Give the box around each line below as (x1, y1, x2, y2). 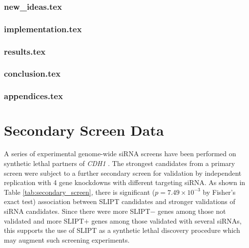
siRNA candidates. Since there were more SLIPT (4, 206, 150, 216)
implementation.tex (4, 22, 82, 35)
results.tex (4, 45, 46, 57)
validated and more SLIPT (4, 215, 84, 226)
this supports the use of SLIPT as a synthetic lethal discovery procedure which (4, 225, 240, 235)
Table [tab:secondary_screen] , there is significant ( (4, 186, 155, 197)
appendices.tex (4, 90, 63, 102)
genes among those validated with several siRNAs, (91, 215, 242, 226)
